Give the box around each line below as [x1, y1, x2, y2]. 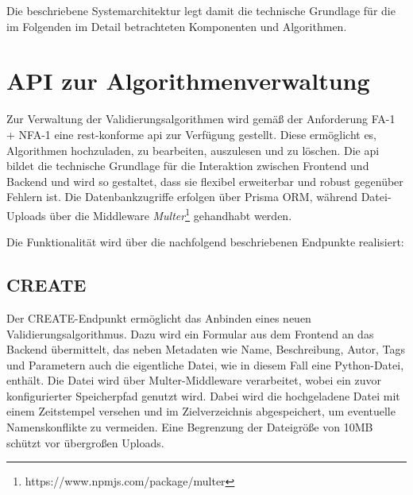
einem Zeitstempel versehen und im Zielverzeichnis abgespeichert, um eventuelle [6, 403, 396, 420]
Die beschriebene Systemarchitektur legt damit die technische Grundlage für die [6, 2, 396, 18]
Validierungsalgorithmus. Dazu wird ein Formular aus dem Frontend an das [6, 325, 374, 342]
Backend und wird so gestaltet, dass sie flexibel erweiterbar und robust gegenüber [6, 172, 403, 189]
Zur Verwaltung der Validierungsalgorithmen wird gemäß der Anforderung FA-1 [6, 110, 396, 127]
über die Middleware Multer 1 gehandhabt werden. [49, 204, 292, 223]
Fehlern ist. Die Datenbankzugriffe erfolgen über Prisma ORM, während [6, 188, 358, 205]
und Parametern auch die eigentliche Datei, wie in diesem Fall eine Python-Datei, [6, 356, 404, 373]
